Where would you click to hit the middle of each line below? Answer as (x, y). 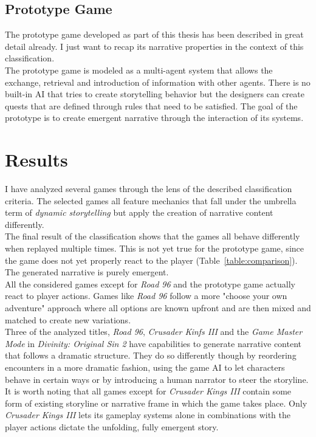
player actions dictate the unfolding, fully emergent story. (112, 426)
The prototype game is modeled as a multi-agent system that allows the (139, 70)
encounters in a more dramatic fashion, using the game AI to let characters (145, 367)
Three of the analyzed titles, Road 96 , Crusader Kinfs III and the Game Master (154, 332)
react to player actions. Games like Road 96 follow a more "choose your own (146, 296)
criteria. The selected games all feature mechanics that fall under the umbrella (151, 200)
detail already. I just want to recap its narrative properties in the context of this (154, 46)
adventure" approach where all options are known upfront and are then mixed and (158, 308)
